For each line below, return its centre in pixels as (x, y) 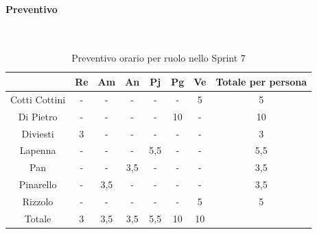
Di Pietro (38, 116)
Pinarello (38, 184)
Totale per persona (261, 81)
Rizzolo (38, 201)
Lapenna (38, 150)
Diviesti (38, 133)
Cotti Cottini (38, 99)
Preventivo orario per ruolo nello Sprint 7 (158, 58)
